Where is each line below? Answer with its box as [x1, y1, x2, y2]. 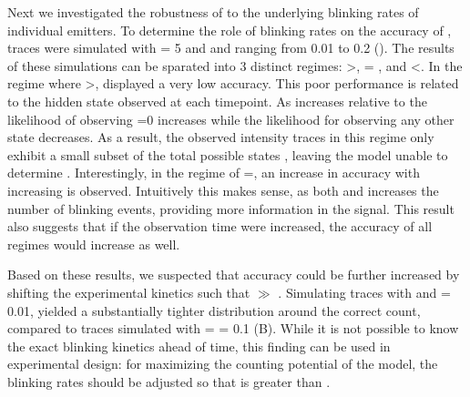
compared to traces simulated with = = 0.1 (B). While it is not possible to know [7, 319, 459, 338]
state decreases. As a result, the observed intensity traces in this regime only [7, 127, 434, 147]
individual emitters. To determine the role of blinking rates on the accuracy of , [7, 20, 452, 39]
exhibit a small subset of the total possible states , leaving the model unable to [7, 145, 448, 164]
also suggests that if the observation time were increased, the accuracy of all [7, 217, 433, 236]
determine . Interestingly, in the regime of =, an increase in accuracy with [7, 163, 420, 182]
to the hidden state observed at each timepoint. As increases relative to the [7, 91, 427, 110]
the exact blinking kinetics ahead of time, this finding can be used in [7, 336, 391, 355]
